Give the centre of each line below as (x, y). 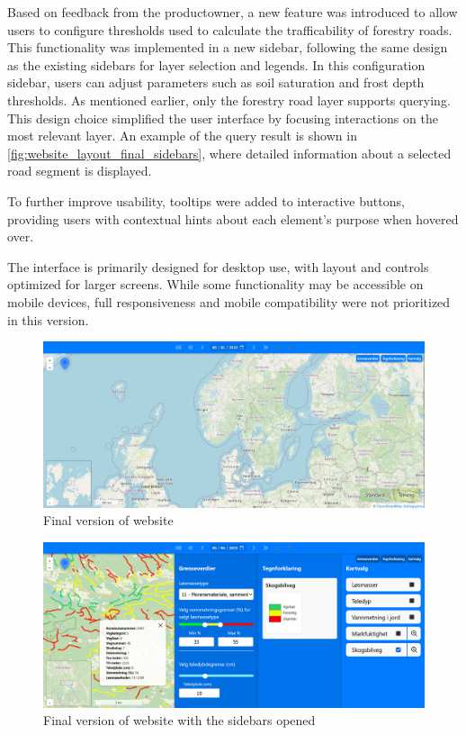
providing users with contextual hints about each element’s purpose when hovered (233, 218)
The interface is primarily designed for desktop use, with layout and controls (218, 266)
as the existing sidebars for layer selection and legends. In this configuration (216, 64)
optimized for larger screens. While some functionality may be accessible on (215, 284)
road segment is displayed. (80, 171)
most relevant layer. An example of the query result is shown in (182, 136)
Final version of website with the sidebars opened (179, 720)
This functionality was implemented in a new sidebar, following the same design (228, 47)
